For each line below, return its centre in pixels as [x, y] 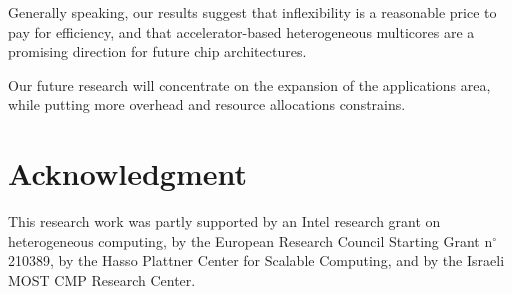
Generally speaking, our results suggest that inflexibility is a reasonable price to [252, 12]
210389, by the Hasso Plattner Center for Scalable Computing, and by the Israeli [256, 260]
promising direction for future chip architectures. [157, 51]
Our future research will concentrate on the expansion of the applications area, [249, 84]
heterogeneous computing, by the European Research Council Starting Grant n [250, 240]
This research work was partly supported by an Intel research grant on [224, 221]
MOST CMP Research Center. [102, 279]
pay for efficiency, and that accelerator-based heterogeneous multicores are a [241, 31]
